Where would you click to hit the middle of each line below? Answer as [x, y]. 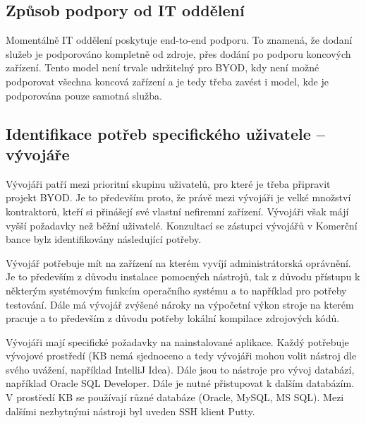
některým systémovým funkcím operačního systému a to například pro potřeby [176, 290]
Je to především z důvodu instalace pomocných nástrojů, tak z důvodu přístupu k [183, 276]
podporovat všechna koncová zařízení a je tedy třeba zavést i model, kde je [167, 81]
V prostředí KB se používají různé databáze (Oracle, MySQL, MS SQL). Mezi [175, 397]
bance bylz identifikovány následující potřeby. [104, 239]
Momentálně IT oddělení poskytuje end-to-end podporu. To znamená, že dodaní [179, 40]
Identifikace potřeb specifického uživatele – [165, 133]
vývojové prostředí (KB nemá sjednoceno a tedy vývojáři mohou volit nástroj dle [181, 356]
